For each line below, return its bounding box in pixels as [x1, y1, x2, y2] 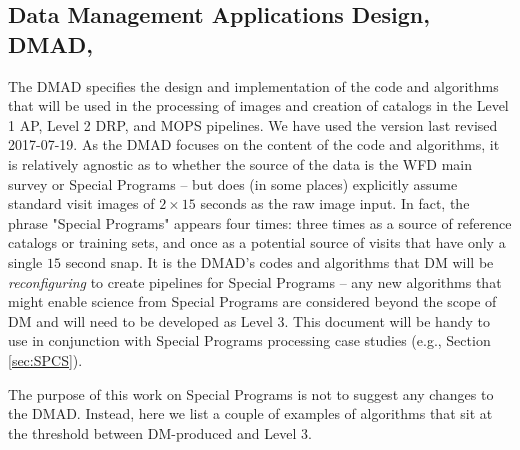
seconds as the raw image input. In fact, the [200, 193, 470, 214]
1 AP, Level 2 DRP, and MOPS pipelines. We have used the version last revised [8, 114, 498, 135]
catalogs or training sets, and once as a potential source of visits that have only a [8, 232, 506, 253]
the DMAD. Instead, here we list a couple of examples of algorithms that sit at [8, 403, 493, 424]
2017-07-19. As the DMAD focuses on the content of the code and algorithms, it [8, 134, 500, 155]
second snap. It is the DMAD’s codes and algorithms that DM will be [65, 251, 494, 272]
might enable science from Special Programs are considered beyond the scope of [8, 291, 497, 312]
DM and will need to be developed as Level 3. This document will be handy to [8, 310, 490, 331]
